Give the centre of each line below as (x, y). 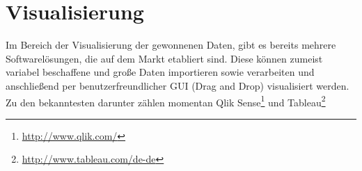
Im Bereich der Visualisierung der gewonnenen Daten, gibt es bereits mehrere (171, 45)
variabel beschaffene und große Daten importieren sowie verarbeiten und (160, 72)
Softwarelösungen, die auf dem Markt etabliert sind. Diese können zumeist (164, 58)
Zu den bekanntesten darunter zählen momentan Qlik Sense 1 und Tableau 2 (166, 101)
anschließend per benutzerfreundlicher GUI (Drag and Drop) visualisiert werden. (178, 85)
